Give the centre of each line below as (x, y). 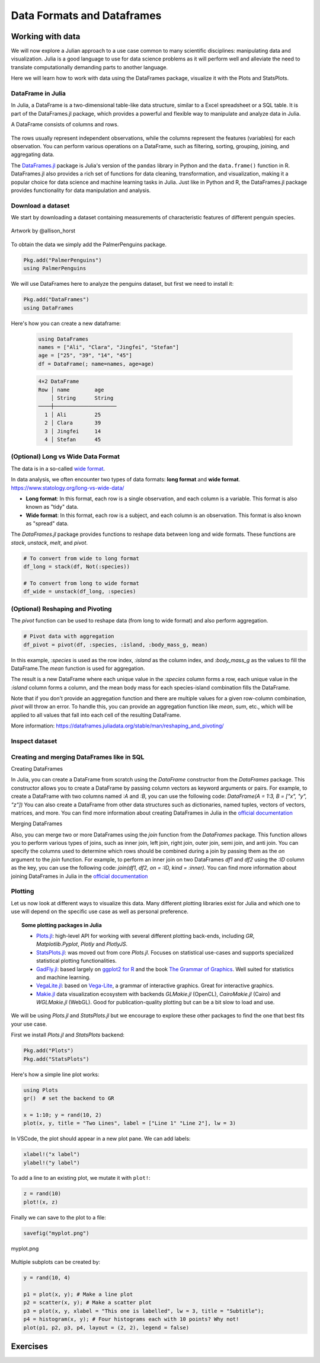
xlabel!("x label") (52, 1154)
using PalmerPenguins (55, 269)
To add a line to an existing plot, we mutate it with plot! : (81, 1178)
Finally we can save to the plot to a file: (59, 1217)
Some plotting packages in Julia (62, 925)
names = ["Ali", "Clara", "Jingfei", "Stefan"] (108, 347)
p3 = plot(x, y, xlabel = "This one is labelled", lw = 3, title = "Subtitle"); (144, 1311)
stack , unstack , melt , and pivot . (49, 542)
